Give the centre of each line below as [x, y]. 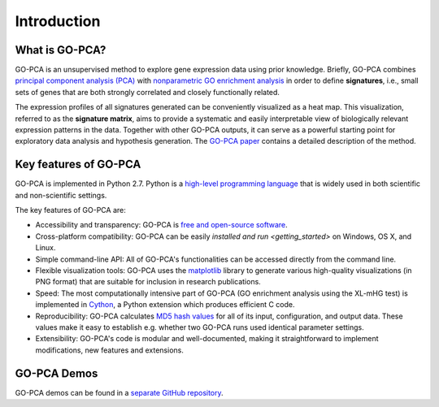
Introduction [58, 21]
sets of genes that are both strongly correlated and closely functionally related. [148, 92]
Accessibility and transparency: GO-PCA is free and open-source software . [161, 225]
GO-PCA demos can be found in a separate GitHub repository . [119, 392]
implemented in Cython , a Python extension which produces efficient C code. [165, 305]
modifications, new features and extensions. [110, 350]
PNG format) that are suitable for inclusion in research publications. [148, 282]
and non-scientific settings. [61, 195]
